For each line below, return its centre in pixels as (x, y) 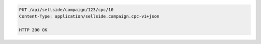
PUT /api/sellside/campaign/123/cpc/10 (66, 9)
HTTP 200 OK (33, 30)
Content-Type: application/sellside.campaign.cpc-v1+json (89, 16)
